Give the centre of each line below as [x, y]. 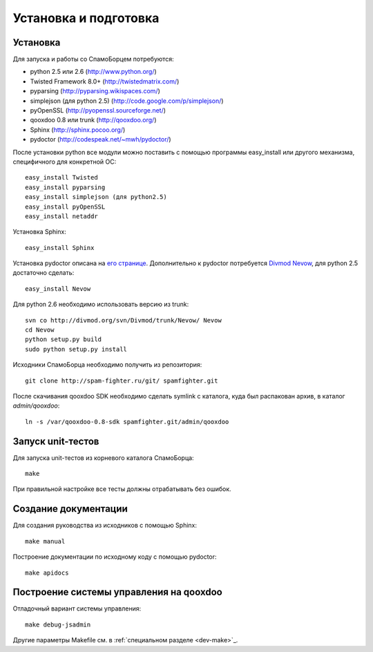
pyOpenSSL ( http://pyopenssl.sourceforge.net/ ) [98, 111]
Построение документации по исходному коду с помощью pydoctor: [115, 557]
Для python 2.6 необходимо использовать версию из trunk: [101, 305]
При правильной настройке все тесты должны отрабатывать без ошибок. [122, 489]
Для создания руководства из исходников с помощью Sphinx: [105, 526]
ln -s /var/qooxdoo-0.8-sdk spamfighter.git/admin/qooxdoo [127, 422]
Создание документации [70, 509]
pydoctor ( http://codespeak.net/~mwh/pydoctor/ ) [101, 140]
